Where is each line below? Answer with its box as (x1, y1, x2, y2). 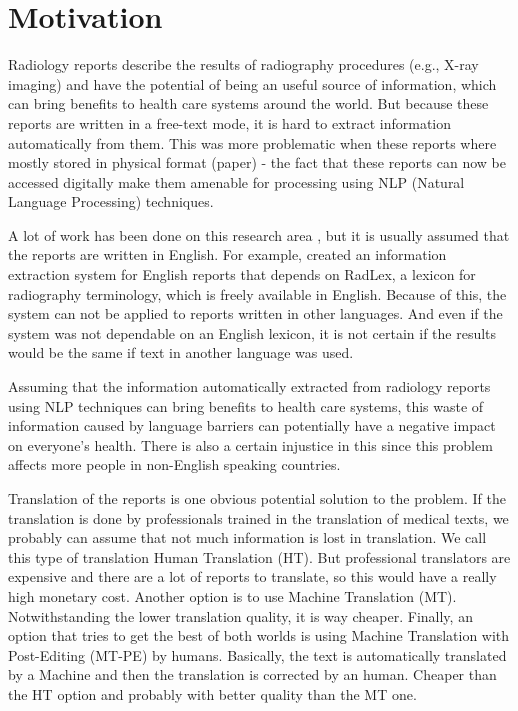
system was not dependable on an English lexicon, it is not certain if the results (8, 322, 497, 343)
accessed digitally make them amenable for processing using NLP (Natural (8, 171, 465, 192)
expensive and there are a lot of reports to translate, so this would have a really (8, 566, 497, 587)
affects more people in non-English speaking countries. (8, 454, 341, 475)
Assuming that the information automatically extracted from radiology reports (8, 376, 491, 397)
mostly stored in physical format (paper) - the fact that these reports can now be (8, 152, 506, 173)
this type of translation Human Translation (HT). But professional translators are (8, 546, 511, 567)
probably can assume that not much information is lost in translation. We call (8, 527, 487, 548)
